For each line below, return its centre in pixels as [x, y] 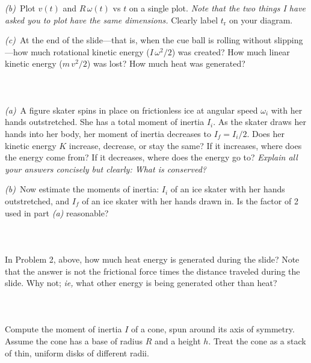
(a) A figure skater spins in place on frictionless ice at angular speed [131, 110]
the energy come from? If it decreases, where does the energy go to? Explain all [151, 157]
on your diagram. [261, 20]
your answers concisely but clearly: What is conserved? [106, 169]
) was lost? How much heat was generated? [166, 63]
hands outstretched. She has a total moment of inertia [105, 122]
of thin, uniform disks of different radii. [77, 352]
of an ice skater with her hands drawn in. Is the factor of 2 [190, 200]
